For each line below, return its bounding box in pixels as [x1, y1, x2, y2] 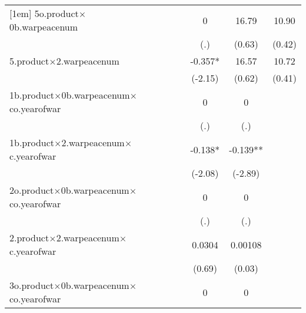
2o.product [9, 183, 54, 197]
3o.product [9, 278, 54, 292]
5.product [9, 54, 49, 68]
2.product [9, 231, 49, 244]
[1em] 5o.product [9, 6, 79, 20]
